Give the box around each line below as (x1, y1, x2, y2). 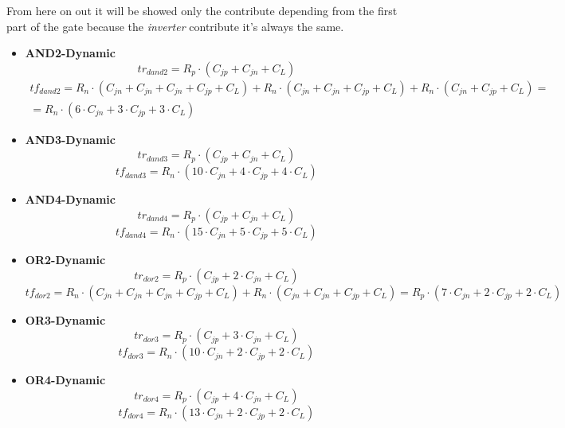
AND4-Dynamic (25, 191, 116, 208)
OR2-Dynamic (25, 251, 106, 268)
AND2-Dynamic (25, 45, 116, 61)
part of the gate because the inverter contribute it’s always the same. (6, 18, 344, 34)
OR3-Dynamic (25, 311, 106, 328)
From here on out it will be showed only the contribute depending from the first (6, 2, 398, 18)
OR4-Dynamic (25, 372, 106, 388)
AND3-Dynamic (25, 130, 116, 147)
